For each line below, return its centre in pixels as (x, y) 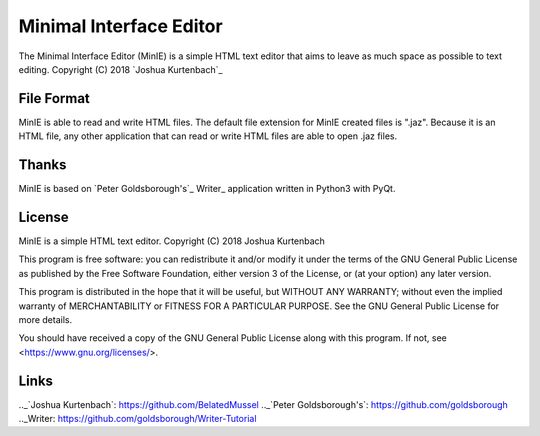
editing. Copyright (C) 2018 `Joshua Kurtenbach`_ (120, 69)
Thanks (42, 165)
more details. (45, 319)
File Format (54, 98)
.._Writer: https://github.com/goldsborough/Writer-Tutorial (137, 419)
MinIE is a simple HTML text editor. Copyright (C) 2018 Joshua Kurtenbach (171, 241)
